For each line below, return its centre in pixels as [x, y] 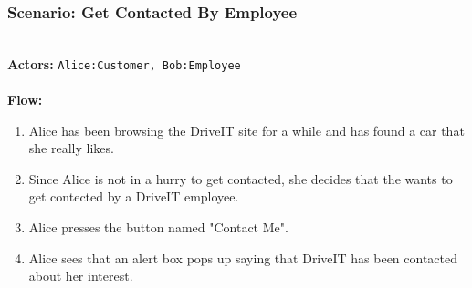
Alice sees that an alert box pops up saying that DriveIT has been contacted [243, 257]
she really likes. [71, 148]
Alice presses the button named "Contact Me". [158, 227]
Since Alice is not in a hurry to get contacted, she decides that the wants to [241, 178]
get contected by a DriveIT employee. [134, 196]
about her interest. [81, 276]
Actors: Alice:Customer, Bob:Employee [124, 63]
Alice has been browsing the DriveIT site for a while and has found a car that [246, 130]
